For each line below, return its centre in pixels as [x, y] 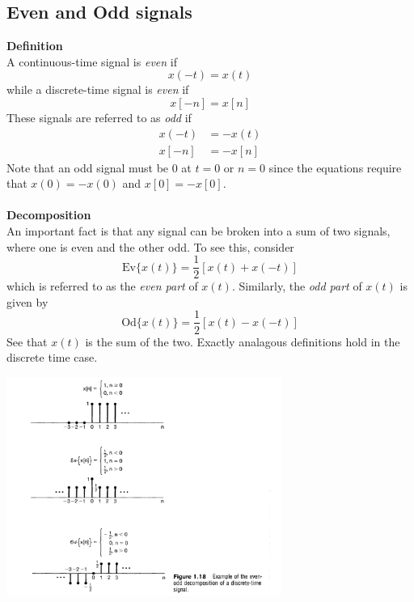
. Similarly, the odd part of [297, 286]
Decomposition [49, 215]
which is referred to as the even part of [102, 286]
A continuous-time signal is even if [92, 61]
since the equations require [335, 167]
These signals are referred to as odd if [99, 117]
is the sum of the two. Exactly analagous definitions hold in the [243, 341]
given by [27, 301]
